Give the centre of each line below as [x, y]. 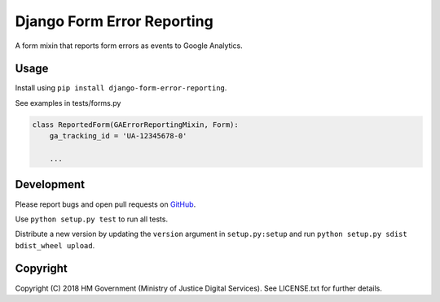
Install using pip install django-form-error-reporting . [121, 88]
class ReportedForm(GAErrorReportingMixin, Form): [136, 125]
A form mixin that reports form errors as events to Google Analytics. [129, 46]
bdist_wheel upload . [55, 245]
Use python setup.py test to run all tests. [92, 219]
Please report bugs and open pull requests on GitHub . [106, 204]
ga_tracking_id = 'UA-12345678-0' [118, 136]
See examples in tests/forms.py [68, 103]
